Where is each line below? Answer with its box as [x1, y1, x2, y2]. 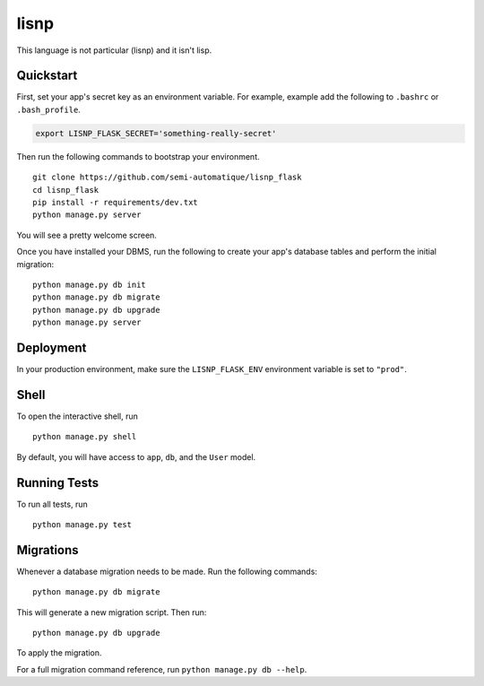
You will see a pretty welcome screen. [16, 230, 157, 240]
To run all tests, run [16, 499, 89, 509]
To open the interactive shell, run [16, 411, 139, 421]
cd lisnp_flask [32, 185, 99, 195]
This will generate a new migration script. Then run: [16, 606, 207, 618]
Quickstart [16, 68, 78, 83]
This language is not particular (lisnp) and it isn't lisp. [16, 45, 212, 56]
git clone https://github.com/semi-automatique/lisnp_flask [32, 172, 302, 183]
